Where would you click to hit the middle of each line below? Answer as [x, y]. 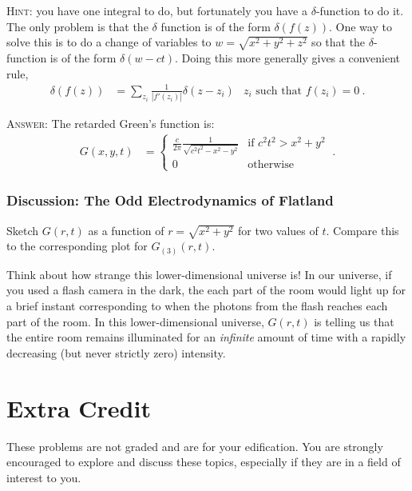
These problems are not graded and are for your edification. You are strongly [195, 446]
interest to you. [44, 477]
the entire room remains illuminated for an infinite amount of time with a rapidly [206, 337]
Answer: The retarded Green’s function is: [111, 123]
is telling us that [354, 321]
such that [279, 91]
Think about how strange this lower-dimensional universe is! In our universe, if [199, 274]
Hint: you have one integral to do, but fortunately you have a [157, 10]
